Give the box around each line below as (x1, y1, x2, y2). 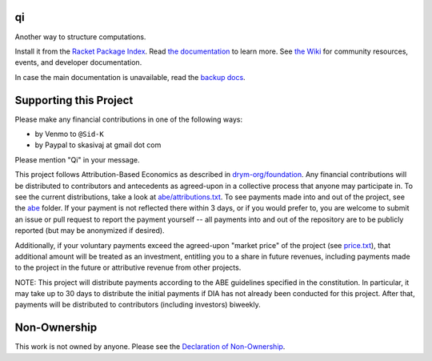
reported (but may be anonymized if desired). (14, 226, 165, 235)
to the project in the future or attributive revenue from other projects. (14, 263, 242, 272)
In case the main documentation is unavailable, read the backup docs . (14, 72, 246, 82)
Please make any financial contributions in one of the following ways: (14, 114, 243, 124)
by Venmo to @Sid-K (34, 129, 104, 138)
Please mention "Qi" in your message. (14, 154, 140, 164)
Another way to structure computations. (14, 32, 146, 42)
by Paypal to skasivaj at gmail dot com (34, 140, 162, 150)
